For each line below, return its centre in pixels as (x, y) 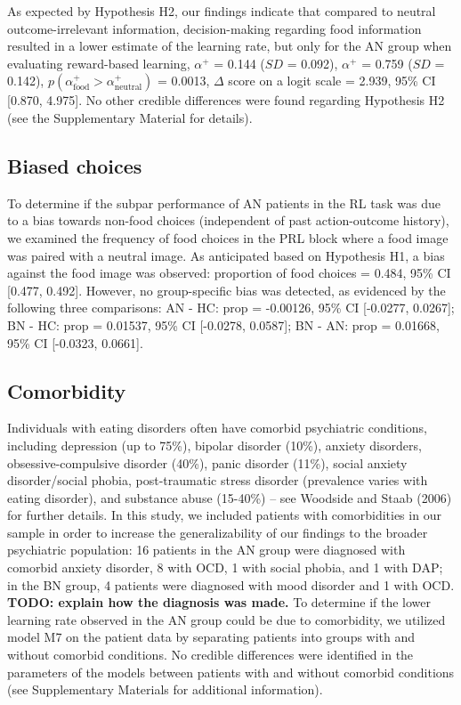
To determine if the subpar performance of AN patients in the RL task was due (224, 203)
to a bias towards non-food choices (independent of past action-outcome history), (228, 220)
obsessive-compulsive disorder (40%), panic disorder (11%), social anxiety (207, 462)
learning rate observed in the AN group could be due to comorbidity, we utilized (226, 619)
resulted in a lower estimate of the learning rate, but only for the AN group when (230, 46)
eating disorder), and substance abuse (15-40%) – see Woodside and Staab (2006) (230, 497)
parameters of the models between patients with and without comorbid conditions (231, 672)
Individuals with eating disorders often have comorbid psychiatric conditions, (217, 428)
